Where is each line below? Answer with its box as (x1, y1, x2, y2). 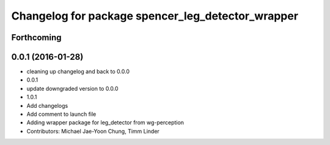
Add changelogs (26, 102, 68, 109)
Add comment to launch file (26, 110, 97, 118)
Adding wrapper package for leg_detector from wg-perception (26, 119, 185, 126)
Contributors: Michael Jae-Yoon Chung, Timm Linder (26, 127, 160, 135)
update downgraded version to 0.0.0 (26, 85, 119, 92)
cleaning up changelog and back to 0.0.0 (26, 68, 130, 76)
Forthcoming (11, 32, 62, 43)
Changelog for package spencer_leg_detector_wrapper (11, 9, 299, 23)
